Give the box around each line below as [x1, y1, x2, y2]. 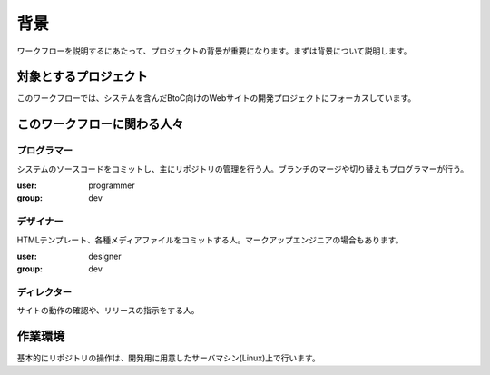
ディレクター [16, 286, 73, 299]
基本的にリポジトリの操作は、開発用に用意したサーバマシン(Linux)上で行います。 [16, 352, 321, 363]
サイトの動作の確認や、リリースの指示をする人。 [16, 305, 200, 316]
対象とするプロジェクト [16, 69, 149, 84]
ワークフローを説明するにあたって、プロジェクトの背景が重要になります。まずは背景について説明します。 [16, 45, 412, 56]
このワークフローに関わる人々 [16, 116, 184, 132]
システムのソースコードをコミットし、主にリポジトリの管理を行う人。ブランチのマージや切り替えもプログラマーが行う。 [16, 163, 469, 174]
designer [88, 251, 122, 262]
